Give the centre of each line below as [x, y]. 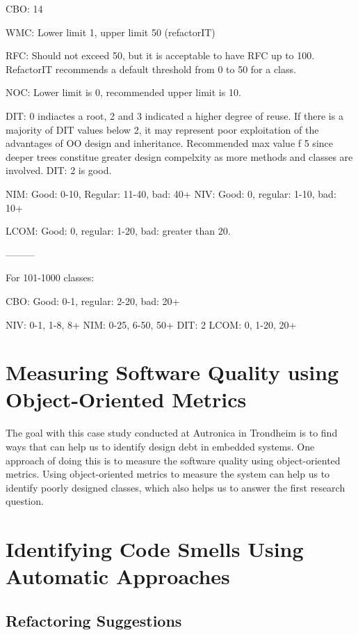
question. [25, 501]
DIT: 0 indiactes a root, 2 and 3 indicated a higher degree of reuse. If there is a [174, 115]
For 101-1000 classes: [50, 277]
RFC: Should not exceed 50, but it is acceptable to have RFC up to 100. [160, 55]
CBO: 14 [24, 8]
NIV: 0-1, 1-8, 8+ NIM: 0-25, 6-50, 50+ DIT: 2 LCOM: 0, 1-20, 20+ [151, 324]
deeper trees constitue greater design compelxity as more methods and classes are [179, 156]
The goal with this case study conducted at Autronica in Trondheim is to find [172, 433]
